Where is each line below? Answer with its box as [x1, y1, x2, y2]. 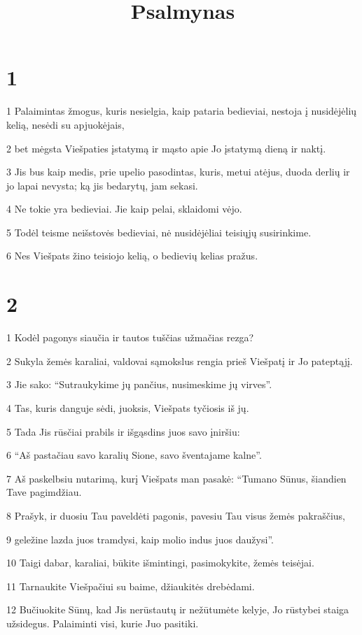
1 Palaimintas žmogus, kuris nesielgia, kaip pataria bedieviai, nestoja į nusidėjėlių [6, 104, 357, 118]
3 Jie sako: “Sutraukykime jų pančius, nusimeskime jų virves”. [6, 377, 272, 392]
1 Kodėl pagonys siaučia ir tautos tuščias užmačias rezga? [6, 330, 254, 345]
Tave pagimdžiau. [6, 485, 82, 499]
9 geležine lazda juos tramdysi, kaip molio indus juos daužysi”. [6, 531, 274, 546]
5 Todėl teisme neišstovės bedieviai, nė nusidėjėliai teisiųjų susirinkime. [6, 224, 312, 239]
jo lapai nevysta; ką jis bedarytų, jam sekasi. [6, 178, 198, 192]
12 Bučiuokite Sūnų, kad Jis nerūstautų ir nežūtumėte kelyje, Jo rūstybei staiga [6, 602, 349, 617]
